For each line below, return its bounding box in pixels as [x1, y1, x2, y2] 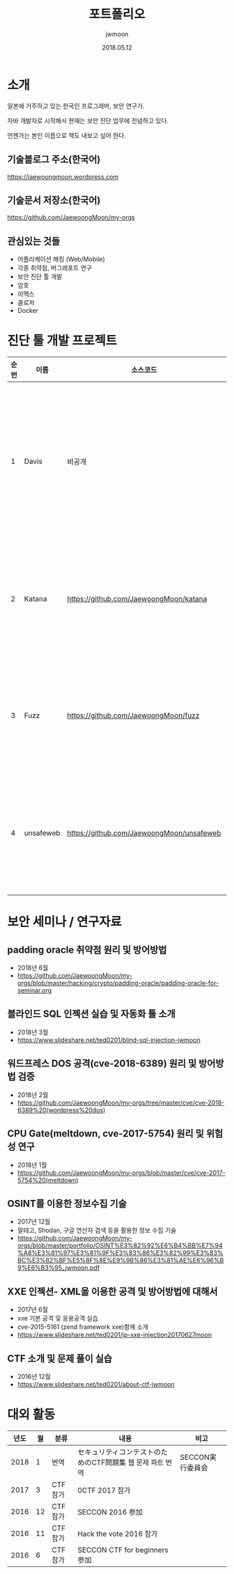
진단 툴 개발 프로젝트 [7, 333, 117, 349]
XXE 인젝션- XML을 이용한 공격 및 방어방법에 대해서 [7, 1286, 218, 1298]
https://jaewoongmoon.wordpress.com [7, 172, 119, 181]
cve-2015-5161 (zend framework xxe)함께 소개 [17, 1323, 148, 1331]
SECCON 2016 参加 [77, 1507, 143, 1517]
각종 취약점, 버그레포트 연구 [17, 264, 93, 272]
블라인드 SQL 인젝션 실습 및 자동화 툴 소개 [7, 1008, 175, 1020]
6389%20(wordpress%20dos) [17, 1105, 106, 1114]
